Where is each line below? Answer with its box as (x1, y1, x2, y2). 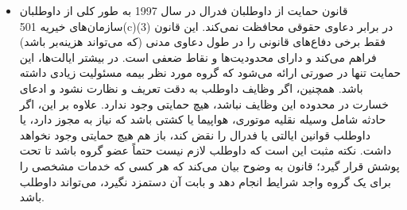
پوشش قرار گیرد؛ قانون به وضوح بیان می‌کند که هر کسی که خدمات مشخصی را (19, 157, 400, 174)
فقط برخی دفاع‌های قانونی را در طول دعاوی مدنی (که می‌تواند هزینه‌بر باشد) (19, 33, 386, 50)
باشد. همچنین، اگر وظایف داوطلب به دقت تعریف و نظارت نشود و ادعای (19, 79, 363, 96)
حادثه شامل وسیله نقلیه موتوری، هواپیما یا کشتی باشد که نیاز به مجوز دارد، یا (19, 111, 386, 128)
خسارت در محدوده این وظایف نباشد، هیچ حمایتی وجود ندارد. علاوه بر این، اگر (19, 95, 389, 112)
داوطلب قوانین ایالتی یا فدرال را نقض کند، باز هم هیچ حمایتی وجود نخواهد (19, 126, 370, 143)
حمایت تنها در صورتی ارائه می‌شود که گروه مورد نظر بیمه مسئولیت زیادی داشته (19, 64, 401, 81)
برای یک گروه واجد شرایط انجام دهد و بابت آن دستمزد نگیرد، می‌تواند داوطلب (19, 173, 391, 189)
